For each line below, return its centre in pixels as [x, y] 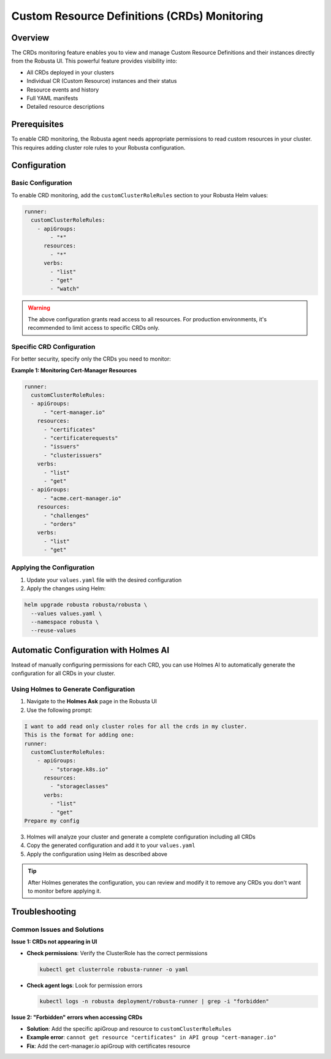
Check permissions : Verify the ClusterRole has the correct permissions [117, 953]
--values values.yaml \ [67, 613]
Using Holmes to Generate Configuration [73, 689]
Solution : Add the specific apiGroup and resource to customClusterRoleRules [129, 1028]
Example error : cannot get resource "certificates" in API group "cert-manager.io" [152, 1038]
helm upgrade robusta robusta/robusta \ [86, 605]
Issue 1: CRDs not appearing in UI [54, 942]
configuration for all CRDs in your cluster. [63, 673]
